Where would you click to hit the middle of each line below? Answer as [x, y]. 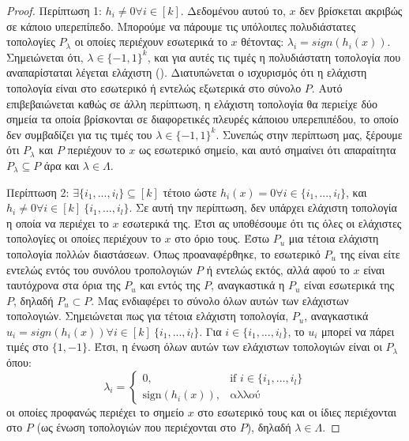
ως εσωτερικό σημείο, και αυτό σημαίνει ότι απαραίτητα [267, 150]
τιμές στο [28, 347]
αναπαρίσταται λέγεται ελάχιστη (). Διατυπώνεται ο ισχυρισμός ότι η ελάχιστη [187, 72]
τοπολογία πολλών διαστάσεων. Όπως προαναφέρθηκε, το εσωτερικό [163, 253]
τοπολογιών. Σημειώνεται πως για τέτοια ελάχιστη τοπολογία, [148, 316]
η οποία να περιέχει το [58, 222]
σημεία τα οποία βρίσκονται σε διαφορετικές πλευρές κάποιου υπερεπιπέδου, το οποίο [203, 119]
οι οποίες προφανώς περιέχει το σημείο [95, 411]
